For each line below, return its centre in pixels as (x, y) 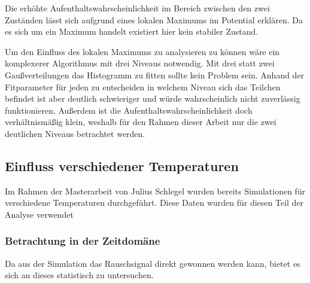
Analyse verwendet (39, 214)
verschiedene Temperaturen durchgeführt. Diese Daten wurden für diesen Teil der (154, 203)
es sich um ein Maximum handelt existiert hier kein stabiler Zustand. (132, 31)
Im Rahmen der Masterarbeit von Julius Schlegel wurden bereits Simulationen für (155, 191)
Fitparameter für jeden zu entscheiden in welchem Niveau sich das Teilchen (143, 86)
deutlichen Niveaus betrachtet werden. (75, 133)
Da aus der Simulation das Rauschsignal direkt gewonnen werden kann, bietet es (153, 263)
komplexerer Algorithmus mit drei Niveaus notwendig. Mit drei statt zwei (140, 63)
